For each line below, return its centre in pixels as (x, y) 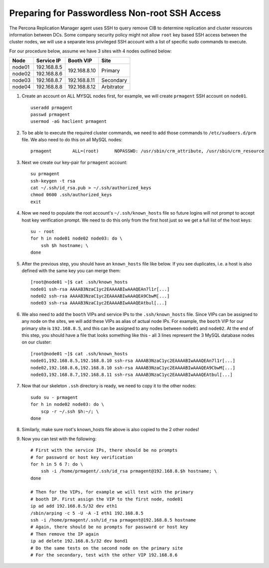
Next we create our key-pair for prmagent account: (75, 162)
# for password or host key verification (82, 457)
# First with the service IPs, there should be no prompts (104, 450)
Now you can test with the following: (59, 439)
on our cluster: (37, 342)
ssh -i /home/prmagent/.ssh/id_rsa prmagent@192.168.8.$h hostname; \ (129, 471)
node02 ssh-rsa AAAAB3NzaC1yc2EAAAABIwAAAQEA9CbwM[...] (100, 296)
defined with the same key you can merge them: (71, 271)
